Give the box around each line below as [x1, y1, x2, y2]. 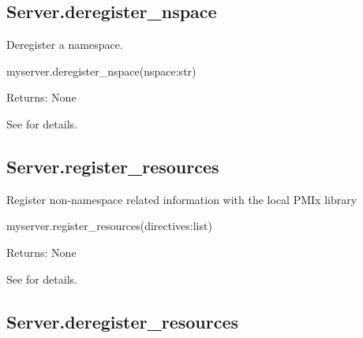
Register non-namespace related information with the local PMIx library [6, 191, 357, 207]
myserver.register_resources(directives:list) [6, 217, 212, 234]
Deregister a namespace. [6, 36, 123, 53]
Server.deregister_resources [6, 309, 239, 333]
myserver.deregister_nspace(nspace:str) [6, 62, 196, 79]
